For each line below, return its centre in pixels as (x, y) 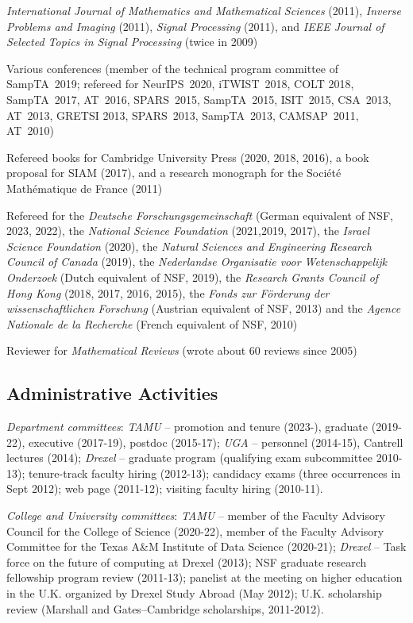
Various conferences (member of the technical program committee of (172, 68)
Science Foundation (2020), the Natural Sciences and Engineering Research (189, 246)
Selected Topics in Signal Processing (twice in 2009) (132, 42)
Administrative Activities (112, 393)
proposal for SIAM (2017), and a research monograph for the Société (174, 173)
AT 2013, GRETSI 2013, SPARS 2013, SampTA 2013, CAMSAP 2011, (183, 115)
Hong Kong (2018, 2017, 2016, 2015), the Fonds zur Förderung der (168, 292)
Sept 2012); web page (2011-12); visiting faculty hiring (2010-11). (165, 488)
